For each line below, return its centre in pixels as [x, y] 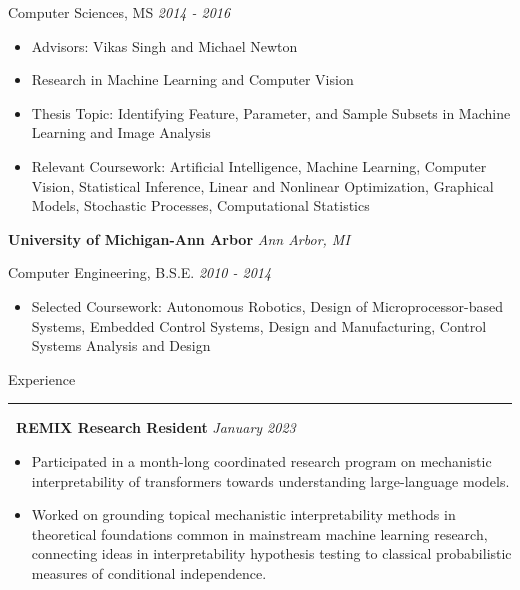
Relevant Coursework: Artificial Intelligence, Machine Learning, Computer [259, 165]
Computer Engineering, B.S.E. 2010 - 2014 [140, 272]
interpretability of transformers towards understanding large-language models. [270, 480]
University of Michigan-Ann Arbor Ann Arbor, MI [179, 238]
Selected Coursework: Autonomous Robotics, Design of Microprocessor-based [267, 305]
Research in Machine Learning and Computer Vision [192, 79]
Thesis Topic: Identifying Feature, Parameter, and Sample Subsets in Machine [271, 112]
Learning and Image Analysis [121, 132]
